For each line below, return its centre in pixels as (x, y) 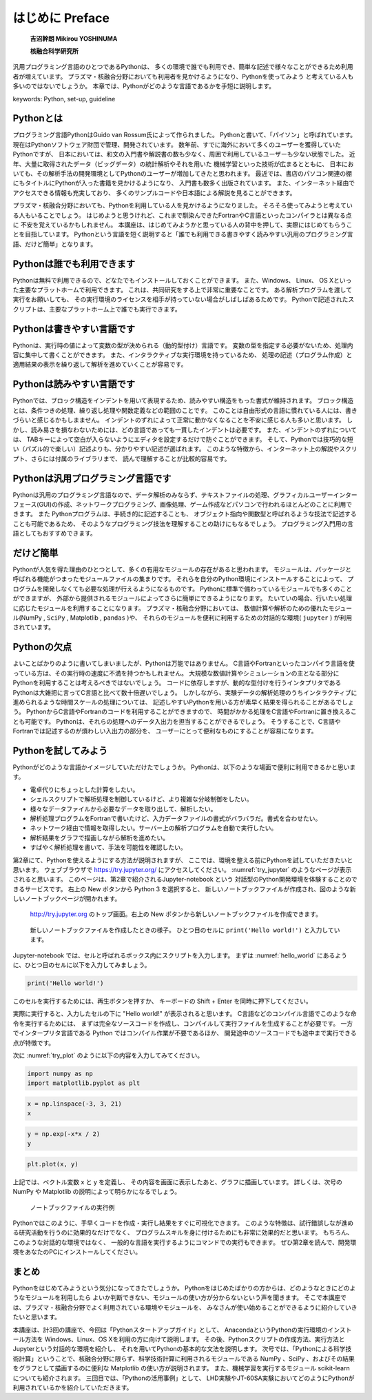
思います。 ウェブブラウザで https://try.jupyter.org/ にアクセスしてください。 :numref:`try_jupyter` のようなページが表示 (182, 869)
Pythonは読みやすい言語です (74, 384)
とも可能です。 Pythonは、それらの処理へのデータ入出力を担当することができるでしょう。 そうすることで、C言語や (177, 721)
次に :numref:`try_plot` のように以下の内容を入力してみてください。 (108, 1055)
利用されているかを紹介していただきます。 (73, 1387)
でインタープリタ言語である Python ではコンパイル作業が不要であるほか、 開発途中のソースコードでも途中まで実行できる (185, 1033)
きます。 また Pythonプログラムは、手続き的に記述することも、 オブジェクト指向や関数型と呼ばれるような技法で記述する (185, 514)
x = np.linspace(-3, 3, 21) (74, 1104)
